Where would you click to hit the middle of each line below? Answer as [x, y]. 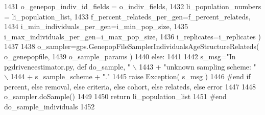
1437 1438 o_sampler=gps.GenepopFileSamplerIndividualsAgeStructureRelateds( [132, 46]
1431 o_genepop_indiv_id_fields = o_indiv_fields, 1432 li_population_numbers [133, 6]
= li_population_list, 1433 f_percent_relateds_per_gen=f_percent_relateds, [127, 16]
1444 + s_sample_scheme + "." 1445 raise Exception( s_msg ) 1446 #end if [130, 76]
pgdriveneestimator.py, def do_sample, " [67, 66]
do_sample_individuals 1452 [50, 106]
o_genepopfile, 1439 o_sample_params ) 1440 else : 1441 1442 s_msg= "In [120, 56]
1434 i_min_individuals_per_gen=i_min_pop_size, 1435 [96, 26]
